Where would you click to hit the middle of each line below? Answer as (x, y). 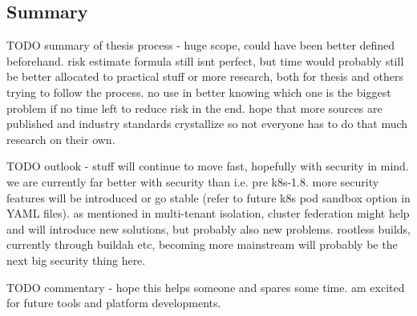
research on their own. (61, 139)
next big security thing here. (76, 260)
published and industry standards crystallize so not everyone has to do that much (207, 124)
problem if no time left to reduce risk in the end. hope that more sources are (194, 108)
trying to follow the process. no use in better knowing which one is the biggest (199, 92)
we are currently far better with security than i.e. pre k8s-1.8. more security (193, 181)
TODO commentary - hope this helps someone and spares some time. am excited (206, 287)
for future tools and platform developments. (114, 303)
